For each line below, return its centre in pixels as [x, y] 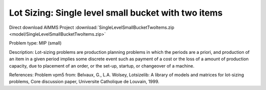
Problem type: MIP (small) [35, 43]
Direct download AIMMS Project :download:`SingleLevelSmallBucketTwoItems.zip [92, 27]
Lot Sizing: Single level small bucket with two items [116, 13]
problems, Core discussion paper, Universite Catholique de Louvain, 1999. [84, 82]
